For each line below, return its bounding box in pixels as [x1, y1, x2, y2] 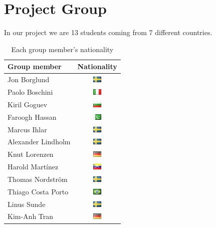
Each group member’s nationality [11, 44, 114, 54]
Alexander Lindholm [8, 136, 71, 147]
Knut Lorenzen [8, 149, 54, 159]
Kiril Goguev [8, 99, 48, 109]
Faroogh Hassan [8, 111, 57, 122]
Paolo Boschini [8, 87, 53, 97]
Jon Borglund [8, 74, 50, 85]
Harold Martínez [8, 161, 59, 172]
